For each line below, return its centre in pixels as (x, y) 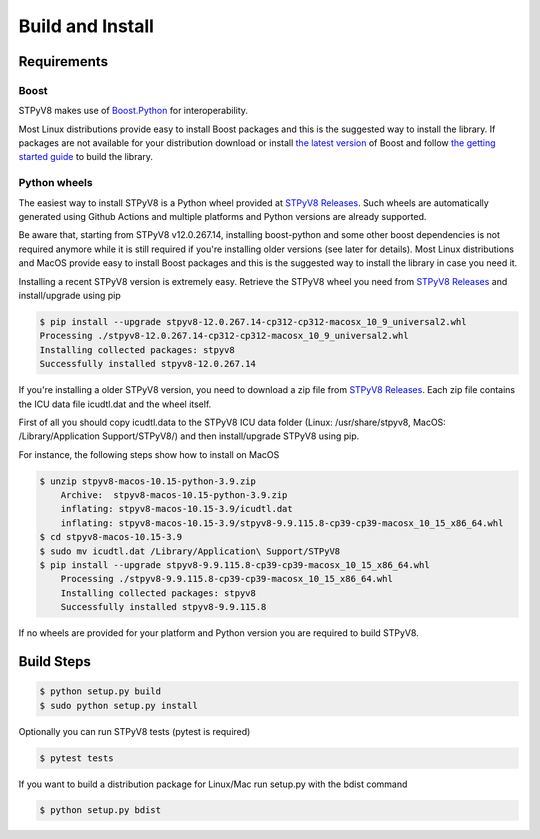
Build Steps (55, 661)
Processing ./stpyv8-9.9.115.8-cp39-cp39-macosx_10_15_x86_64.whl (227, 579)
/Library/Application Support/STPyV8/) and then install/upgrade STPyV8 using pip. (189, 436)
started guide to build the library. (86, 157)
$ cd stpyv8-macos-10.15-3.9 (111, 537)
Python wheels (56, 183)
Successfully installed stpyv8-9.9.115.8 (163, 607)
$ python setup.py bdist (100, 810)
